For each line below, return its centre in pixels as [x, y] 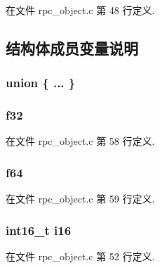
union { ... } [41, 83]
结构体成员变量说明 [72, 47]
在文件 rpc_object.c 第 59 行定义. [80, 199]
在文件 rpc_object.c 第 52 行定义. [80, 256]
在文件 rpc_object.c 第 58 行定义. [80, 141]
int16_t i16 [39, 230]
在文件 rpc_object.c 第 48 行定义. [80, 10]
